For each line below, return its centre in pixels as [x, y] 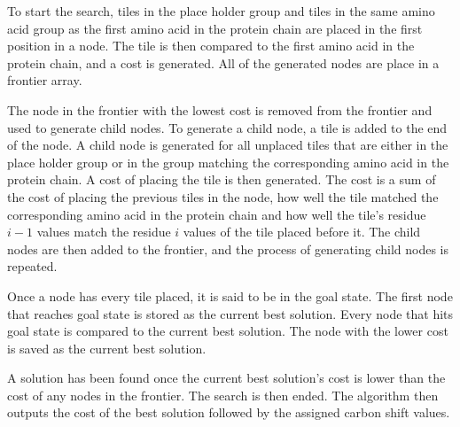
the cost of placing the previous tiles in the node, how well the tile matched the [223, 196]
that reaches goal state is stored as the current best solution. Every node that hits [230, 313]
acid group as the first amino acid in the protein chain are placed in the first [215, 28]
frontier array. [45, 80]
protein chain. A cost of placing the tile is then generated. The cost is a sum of [222, 179]
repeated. [32, 266]
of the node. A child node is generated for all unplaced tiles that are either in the [228, 145]
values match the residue [104, 232]
